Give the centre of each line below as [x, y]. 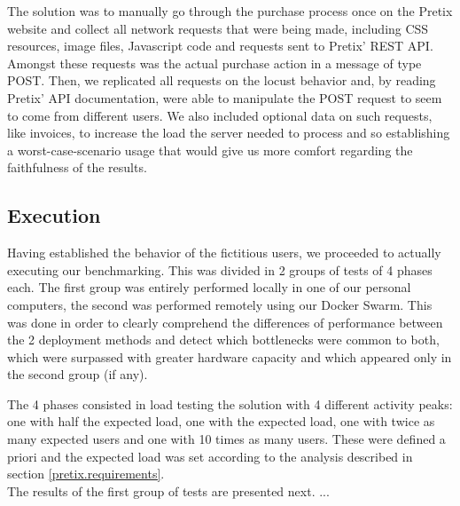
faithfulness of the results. [77, 167]
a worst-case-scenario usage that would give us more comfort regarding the [210, 150]
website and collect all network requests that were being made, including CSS [218, 28]
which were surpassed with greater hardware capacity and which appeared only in [230, 356]
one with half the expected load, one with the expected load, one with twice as [221, 421]
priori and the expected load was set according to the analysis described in [210, 456]
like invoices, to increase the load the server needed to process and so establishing [229, 133]
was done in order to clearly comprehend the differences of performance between [225, 322]
